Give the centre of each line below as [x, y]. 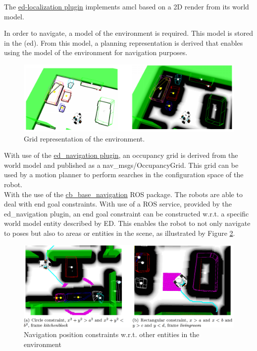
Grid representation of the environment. [84, 138]
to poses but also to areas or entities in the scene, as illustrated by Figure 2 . [120, 233]
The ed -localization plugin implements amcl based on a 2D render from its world [127, 6]
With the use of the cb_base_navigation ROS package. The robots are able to [123, 194]
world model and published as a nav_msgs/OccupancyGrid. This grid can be [121, 165]
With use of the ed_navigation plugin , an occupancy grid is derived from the [121, 155]
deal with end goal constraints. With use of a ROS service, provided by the [118, 204]
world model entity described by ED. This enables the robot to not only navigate [127, 223]
